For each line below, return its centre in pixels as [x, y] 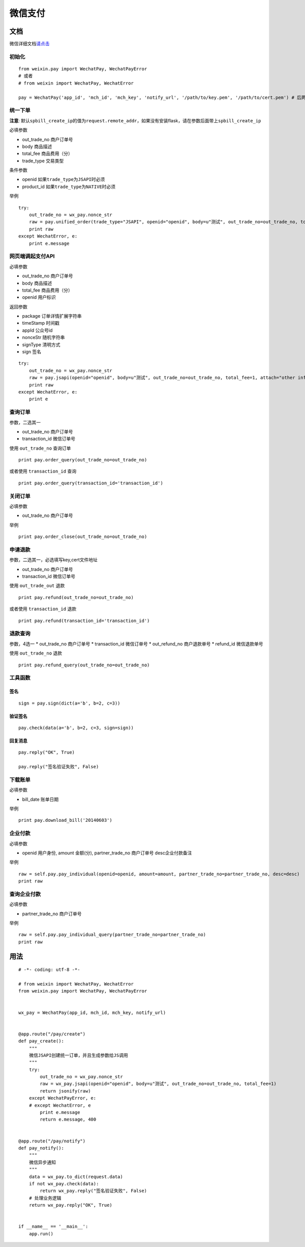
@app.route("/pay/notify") [52, 1141]
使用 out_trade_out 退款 [37, 586]
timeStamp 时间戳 [41, 323]
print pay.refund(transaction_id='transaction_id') [84, 620]
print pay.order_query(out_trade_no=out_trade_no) [83, 460]
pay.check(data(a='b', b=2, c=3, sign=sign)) [76, 728]
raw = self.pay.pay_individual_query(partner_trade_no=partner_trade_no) [112, 935]
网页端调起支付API [32, 256]
